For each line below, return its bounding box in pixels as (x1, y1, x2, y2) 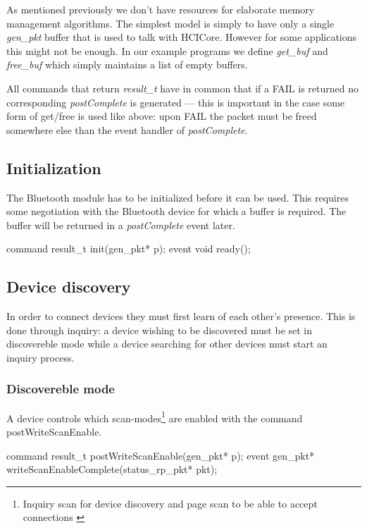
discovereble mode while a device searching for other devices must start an (6, 336, 328, 351)
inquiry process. (6, 350, 75, 364)
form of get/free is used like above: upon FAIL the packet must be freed (6, 109, 317, 123)
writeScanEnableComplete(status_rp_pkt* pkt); (6, 462, 218, 477)
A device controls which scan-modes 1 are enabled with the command (6, 408, 303, 425)
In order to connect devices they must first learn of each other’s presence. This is (6, 309, 356, 324)
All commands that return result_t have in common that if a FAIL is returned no (6, 80, 359, 95)
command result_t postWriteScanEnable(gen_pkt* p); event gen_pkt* (6, 448, 315, 462)
